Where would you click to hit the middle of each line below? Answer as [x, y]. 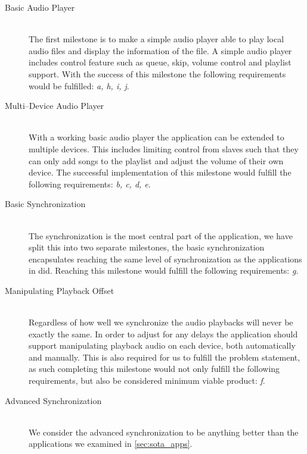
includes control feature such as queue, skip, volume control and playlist [160, 62]
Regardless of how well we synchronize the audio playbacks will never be [161, 322]
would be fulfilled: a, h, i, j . [79, 85]
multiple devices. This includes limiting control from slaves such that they [164, 148]
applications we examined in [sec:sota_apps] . [111, 444]
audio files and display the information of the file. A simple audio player [160, 50]
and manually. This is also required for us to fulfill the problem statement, [165, 357]
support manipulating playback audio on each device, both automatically [162, 345]
